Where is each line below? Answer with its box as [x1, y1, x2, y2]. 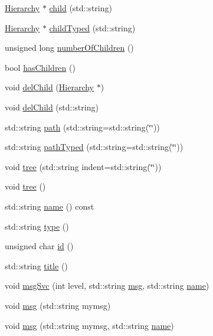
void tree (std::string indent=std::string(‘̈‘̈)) [5, 160, 162, 172]
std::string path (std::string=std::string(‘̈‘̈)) [5, 120, 160, 133]
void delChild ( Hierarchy [5, 81, 94, 93]
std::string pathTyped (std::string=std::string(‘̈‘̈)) [5, 141, 183, 153]
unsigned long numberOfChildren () [5, 41, 134, 54]
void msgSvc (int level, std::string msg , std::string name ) [5, 279, 209, 292]
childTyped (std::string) [49, 21, 136, 34]
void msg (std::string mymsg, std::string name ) [5, 319, 174, 331]
